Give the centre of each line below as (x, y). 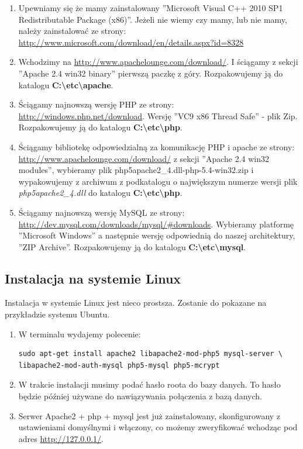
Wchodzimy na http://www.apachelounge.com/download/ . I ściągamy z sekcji (158, 62)
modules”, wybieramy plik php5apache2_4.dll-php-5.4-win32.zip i (136, 170)
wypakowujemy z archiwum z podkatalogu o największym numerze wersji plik (158, 181)
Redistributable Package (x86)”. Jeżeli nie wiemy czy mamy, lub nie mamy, (153, 19)
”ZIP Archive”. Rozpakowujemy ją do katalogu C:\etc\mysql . (132, 246)
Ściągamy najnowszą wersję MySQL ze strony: (101, 212)
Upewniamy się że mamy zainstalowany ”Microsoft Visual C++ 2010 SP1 (151, 8)
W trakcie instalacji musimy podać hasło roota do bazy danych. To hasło (149, 384)
